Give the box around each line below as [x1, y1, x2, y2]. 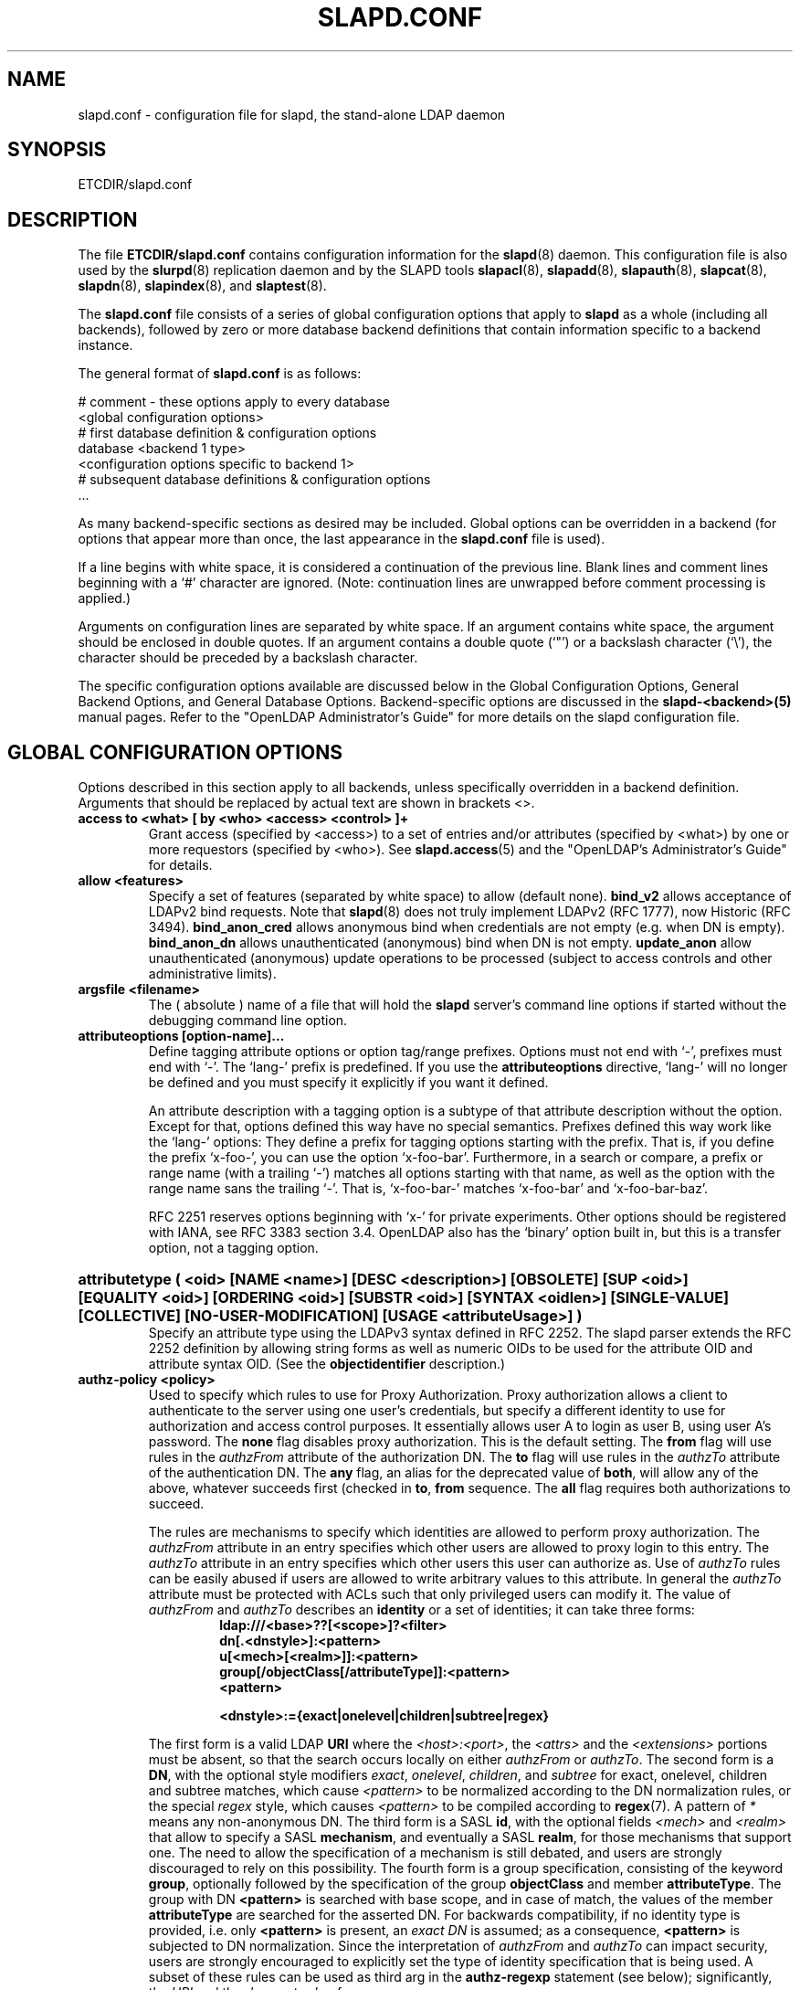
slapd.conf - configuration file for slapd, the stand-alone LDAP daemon [78, 106, 506, 122]
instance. [78, 337, 133, 354]
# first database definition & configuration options [78, 425, 377, 441]
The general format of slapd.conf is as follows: [78, 365, 362, 382]
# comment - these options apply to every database [78, 394, 390, 410]
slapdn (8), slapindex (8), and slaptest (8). [78, 278, 327, 294]
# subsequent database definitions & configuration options [78, 471, 431, 488]
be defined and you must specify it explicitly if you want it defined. [148, 1074, 549, 1091]
